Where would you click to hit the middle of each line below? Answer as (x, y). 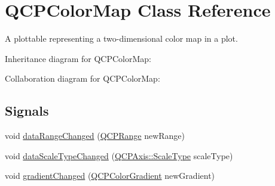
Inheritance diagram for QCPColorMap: (78, 58)
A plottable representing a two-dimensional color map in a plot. (121, 38)
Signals (27, 111)
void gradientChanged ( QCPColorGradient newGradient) (110, 176)
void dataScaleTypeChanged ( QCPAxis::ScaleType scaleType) (119, 155)
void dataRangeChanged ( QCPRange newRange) (95, 136)
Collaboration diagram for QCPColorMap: (82, 78)
